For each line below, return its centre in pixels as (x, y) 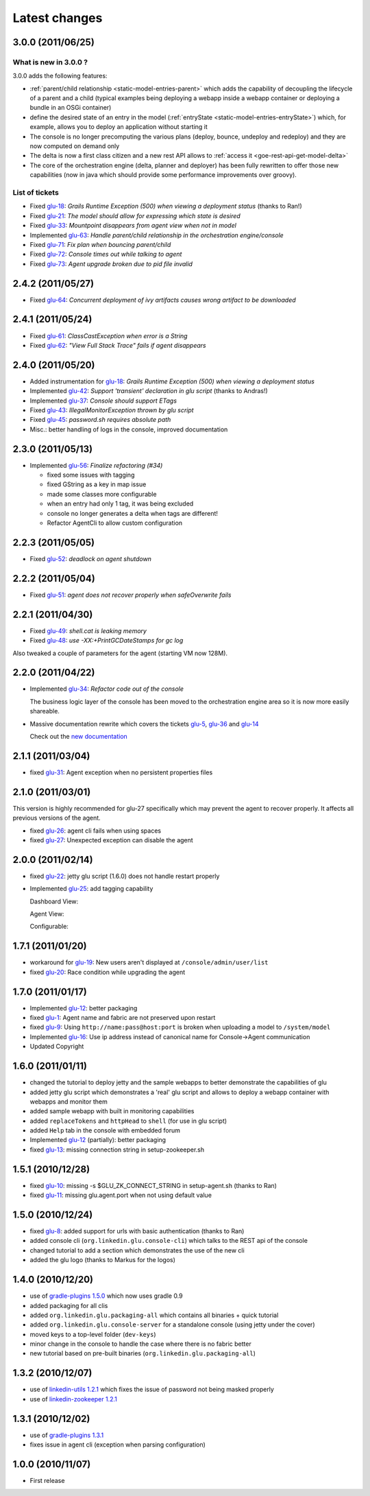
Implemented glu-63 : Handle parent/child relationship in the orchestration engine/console (157, 235)
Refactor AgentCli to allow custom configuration (115, 523)
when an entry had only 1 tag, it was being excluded (120, 503)
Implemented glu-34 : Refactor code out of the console (107, 689)
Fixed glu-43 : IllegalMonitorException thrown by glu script (112, 410)
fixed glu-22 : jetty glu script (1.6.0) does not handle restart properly (125, 876)
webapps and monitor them (69, 1102)
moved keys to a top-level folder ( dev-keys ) (93, 1334)
